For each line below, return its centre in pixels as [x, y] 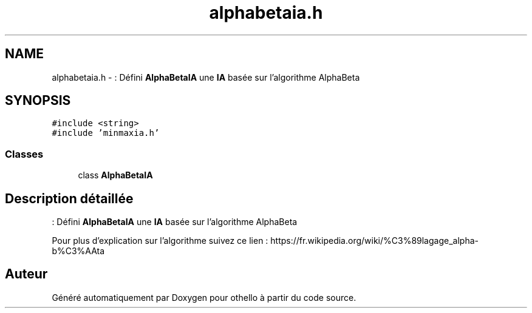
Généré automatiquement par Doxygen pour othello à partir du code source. [204, 297]
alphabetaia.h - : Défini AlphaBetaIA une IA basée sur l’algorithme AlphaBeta [206, 77]
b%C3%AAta [78, 251]
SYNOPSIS [38, 101]
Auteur [26, 274]
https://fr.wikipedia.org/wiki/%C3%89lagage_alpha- [374, 241]
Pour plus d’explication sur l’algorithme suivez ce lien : [160, 241]
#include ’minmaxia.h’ [106, 133]
